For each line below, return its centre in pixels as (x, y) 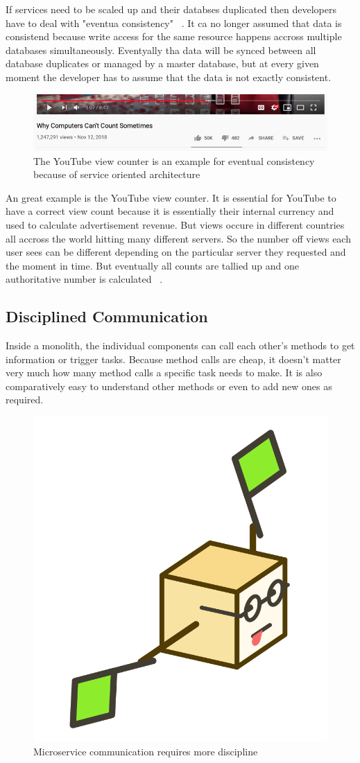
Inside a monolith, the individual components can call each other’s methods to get (180, 345)
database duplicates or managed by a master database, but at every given (162, 63)
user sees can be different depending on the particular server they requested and (176, 252)
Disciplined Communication (107, 316)
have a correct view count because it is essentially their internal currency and (170, 211)
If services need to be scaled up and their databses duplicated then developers (171, 9)
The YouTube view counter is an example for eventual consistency (174, 160)
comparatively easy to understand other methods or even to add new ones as (169, 386)
